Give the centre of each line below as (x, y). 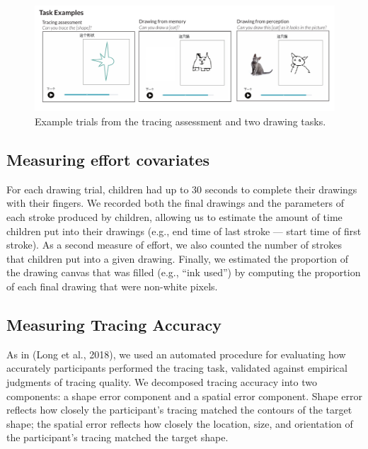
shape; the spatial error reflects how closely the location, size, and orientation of (180, 423)
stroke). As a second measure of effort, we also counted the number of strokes (174, 245)
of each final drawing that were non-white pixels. (112, 286)
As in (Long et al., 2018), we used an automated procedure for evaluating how (176, 354)
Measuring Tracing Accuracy (114, 324)
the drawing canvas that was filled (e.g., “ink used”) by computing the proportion (184, 272)
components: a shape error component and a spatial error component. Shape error (185, 396)
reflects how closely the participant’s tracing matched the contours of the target (179, 410)
